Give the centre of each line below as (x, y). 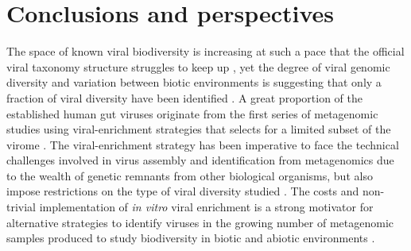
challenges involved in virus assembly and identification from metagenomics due (200, 160)
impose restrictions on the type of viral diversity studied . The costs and (183, 191)
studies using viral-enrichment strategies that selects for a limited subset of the (199, 129)
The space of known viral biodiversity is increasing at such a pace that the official (205, 51)
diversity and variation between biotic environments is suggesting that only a (194, 82)
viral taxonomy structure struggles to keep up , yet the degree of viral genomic (198, 66)
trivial (21, 207)
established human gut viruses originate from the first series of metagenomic (192, 113)
